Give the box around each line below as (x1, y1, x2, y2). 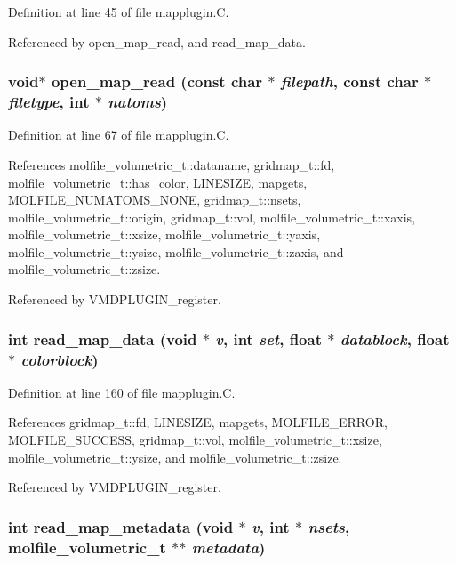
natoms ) (108, 91, 168, 113)
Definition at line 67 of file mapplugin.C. (8, 125, 229, 144)
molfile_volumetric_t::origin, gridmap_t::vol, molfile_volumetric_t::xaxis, (8, 207, 416, 226)
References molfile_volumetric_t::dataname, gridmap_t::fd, (8, 155, 335, 173)
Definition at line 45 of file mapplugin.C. (8, 3, 229, 20)
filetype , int (8, 91, 90, 113)
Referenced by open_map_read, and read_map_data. (8, 32, 306, 51)
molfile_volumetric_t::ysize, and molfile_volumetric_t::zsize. (8, 447, 342, 466)
